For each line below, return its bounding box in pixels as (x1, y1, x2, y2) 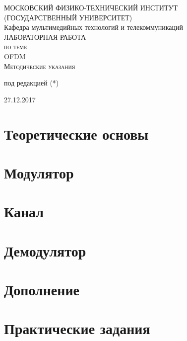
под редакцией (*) (4, 78, 59, 88)
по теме (4, 41, 27, 52)
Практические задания (4, 318, 150, 339)
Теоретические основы (4, 123, 149, 144)
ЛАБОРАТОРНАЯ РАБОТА (4, 31, 86, 42)
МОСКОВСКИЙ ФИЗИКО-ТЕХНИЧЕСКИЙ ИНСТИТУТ (4, 2, 178, 12)
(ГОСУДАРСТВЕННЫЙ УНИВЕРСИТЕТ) (4, 12, 132, 22)
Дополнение (4, 279, 79, 300)
